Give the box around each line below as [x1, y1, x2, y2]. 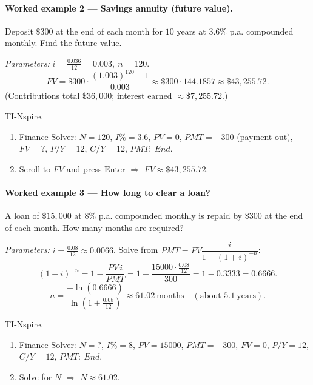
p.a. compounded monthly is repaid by [98, 209, 243, 222]
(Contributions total [5, 89, 80, 102]
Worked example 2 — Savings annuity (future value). [5, 1, 233, 14]
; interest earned [112, 89, 172, 102]
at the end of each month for [56, 24, 163, 37]
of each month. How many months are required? [5, 221, 184, 233]
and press [66, 162, 102, 175]
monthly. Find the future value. [5, 36, 122, 49]
